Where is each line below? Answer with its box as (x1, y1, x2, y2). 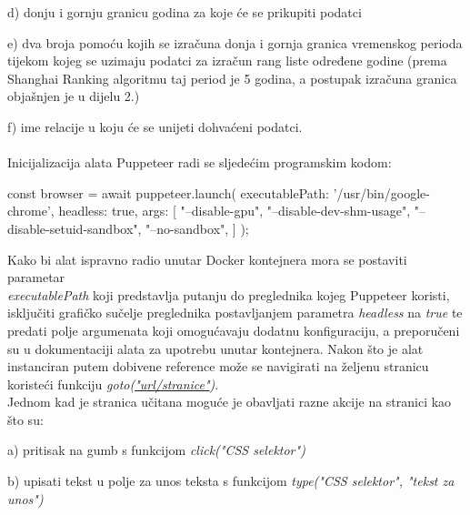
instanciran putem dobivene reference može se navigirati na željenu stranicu (7, 357, 429, 376)
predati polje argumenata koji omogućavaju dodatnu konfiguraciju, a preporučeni (7, 320, 460, 339)
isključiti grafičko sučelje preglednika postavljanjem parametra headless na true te (7, 303, 463, 322)
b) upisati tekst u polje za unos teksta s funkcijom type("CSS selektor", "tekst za (7, 471, 455, 490)
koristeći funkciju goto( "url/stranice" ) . (7, 374, 219, 393)
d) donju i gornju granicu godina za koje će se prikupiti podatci (7, 3, 362, 21)
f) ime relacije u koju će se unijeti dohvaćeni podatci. (7, 116, 303, 136)
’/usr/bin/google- (333, 183, 430, 202)
